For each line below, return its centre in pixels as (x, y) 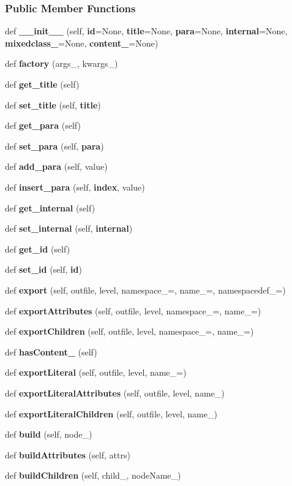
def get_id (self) (38, 249)
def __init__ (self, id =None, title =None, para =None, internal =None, (146, 31)
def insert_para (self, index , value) (75, 187)
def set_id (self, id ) (43, 269)
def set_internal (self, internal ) (69, 228)
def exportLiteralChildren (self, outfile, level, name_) (111, 413)
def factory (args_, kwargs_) (62, 63)
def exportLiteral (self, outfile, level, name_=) (96, 372)
